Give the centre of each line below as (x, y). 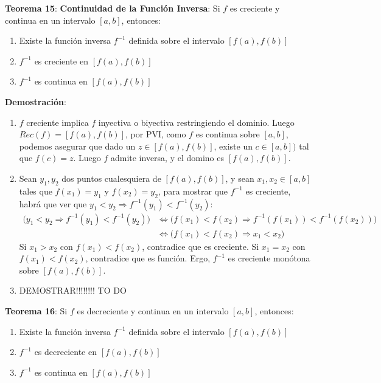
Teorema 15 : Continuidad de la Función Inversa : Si (113, 8)
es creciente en (61, 60)
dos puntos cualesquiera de (111, 178)
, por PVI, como (156, 134)
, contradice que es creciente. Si (201, 246)
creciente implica (58, 122)
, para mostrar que (193, 191)
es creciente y (255, 8)
